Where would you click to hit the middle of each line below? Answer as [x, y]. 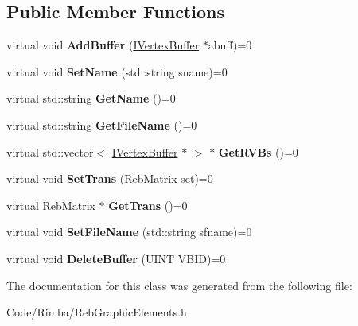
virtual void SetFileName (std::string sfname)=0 [129, 232]
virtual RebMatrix [51, 205]
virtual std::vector [50, 151]
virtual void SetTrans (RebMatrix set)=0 [110, 179]
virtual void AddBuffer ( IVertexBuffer [103, 45]
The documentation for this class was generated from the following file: [179, 285]
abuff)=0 [230, 45]
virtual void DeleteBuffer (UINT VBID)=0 [116, 258]
